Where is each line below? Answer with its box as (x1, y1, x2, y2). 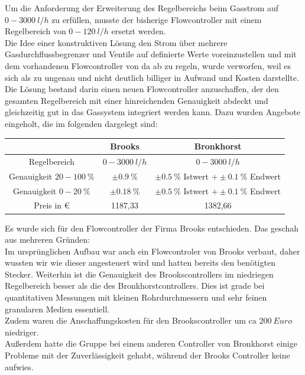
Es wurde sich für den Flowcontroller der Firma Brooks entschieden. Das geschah (5, 221, 299, 234)
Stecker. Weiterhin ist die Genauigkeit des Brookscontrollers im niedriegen (5, 268, 274, 280)
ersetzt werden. (111, 25, 166, 37)
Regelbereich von (5, 25, 66, 37)
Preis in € (34, 199, 70, 211)
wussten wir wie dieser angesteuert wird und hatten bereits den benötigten (5, 256, 275, 269)
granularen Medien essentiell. (5, 302, 110, 315)
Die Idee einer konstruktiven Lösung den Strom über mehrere (5, 36, 228, 48)
